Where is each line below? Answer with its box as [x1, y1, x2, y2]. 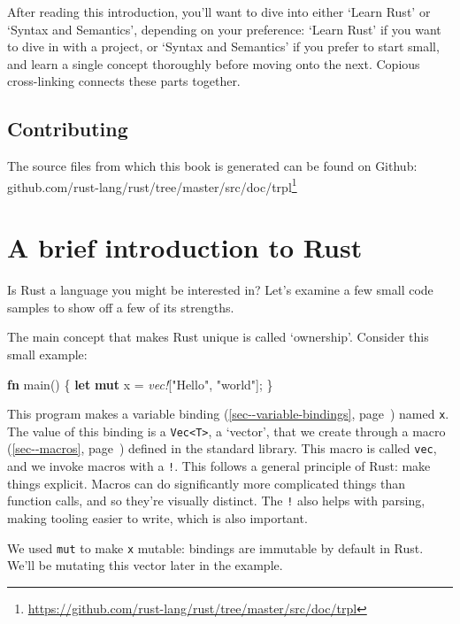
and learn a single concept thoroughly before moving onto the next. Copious [7, 54, 420, 73]
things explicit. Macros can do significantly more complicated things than [7, 474, 405, 492]
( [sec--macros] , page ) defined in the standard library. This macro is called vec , [7, 439, 437, 458]
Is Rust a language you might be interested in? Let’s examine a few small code [7, 281, 433, 299]
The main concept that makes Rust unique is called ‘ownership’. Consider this [7, 327, 429, 346]
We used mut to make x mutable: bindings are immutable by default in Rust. [7, 538, 424, 557]
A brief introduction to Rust [7, 229, 363, 266]
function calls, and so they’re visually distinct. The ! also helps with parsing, [7, 491, 425, 510]
